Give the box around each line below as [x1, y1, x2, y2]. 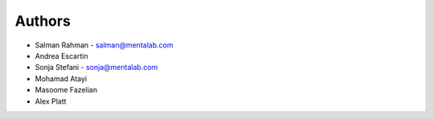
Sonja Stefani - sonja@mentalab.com [35, 63, 158, 72]
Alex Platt [35, 96, 67, 106]
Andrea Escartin [35, 51, 88, 60]
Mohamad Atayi [35, 73, 88, 84]
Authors [14, 12, 72, 30]
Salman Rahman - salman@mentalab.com [35, 40, 174, 50]
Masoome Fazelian [35, 85, 98, 95]
